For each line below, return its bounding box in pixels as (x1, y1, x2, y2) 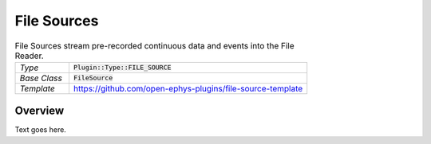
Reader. (14, 50, 44, 61)
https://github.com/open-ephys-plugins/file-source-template (73, 83, 303, 94)
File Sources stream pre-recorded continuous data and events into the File (14, 40, 295, 51)
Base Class (19, 72, 63, 84)
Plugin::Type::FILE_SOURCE (73, 64, 172, 72)
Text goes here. (14, 125, 67, 134)
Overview (14, 104, 65, 118)
